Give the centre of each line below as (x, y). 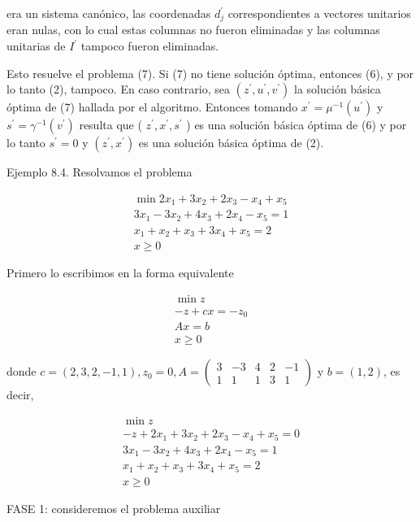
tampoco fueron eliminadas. (150, 46)
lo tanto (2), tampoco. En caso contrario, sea (118, 89)
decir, (20, 395)
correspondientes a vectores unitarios (319, 13)
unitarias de (36, 46)
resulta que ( (110, 125)
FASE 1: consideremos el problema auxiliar (114, 508)
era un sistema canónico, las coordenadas (109, 13)
